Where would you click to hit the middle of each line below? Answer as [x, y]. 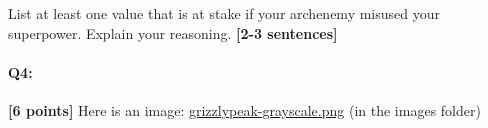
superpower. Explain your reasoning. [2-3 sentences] [173, 32]
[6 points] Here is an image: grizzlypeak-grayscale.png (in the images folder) [244, 109]
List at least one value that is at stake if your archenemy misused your [224, 13]
